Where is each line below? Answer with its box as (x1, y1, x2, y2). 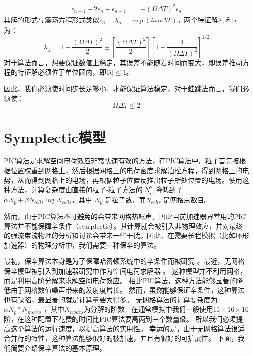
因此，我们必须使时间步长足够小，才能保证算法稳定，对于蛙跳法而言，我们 (4, 83, 242, 94)
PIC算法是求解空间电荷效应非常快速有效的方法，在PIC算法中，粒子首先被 (4, 156, 239, 166)
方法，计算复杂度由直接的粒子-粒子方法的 (10, 184, 143, 195)
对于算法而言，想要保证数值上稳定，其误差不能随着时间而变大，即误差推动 (4, 57, 242, 67)
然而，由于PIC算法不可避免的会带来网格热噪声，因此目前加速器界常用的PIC (4, 211, 246, 221)
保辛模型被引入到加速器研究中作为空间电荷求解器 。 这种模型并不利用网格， (4, 266, 247, 276)
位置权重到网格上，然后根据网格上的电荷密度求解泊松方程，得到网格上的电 (10, 165, 249, 175)
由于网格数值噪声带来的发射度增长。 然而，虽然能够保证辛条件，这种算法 (10, 285, 245, 295)
